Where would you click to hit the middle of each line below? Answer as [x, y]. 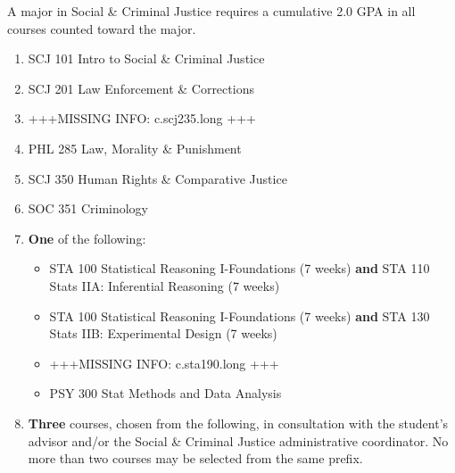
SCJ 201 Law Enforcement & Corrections [141, 88]
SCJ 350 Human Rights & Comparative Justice [157, 178]
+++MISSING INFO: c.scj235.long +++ [142, 118]
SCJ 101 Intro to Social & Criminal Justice [146, 58]
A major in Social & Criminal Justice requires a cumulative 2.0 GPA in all [211, 11]
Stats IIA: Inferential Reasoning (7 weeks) [165, 285]
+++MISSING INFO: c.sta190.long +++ [164, 363]
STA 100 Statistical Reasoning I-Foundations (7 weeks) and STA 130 [240, 315]
